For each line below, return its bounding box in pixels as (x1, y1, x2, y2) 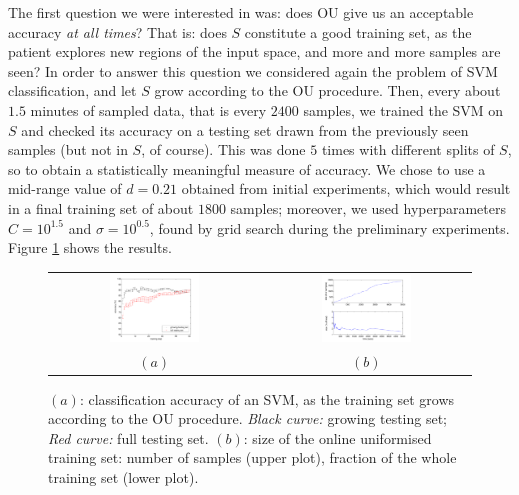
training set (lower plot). (48, 467, 199, 488)
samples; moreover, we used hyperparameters (230, 197, 507, 218)
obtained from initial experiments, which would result (181, 178, 511, 199)
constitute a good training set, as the (244, 21, 472, 42)
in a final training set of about (8, 197, 194, 218)
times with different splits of (321, 139, 495, 160)
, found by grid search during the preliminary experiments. (149, 217, 510, 238)
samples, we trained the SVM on (303, 99, 504, 120)
